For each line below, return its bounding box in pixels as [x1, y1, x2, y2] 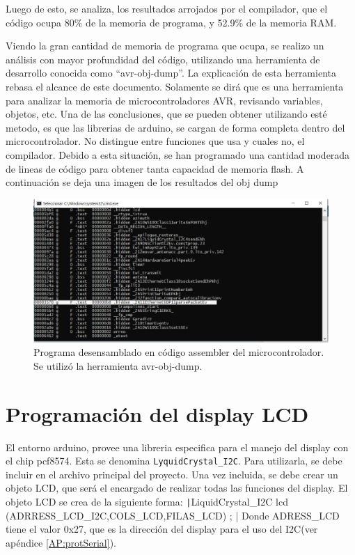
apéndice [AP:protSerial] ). [6, 535, 116, 549]
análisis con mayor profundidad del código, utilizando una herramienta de [6, 52, 320, 66]
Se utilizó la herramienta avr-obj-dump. [33, 358, 203, 373]
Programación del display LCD [6, 399, 309, 428]
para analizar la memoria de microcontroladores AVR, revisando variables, [6, 93, 323, 107]
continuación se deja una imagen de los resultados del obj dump [6, 175, 278, 189]
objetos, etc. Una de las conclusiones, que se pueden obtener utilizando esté [6, 107, 327, 121]
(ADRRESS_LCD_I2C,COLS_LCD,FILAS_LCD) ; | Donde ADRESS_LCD [6, 508, 340, 522]
